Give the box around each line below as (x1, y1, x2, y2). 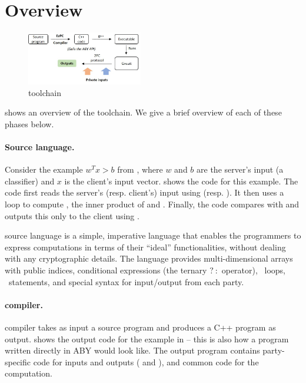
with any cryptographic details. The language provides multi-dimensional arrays (5, 252, 293, 265)
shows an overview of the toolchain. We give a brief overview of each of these (5, 106, 282, 118)
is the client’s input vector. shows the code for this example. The (64, 174, 298, 187)
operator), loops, (221, 264, 286, 276)
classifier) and (5, 174, 55, 187)
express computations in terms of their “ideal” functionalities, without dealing (5, 240, 286, 253)
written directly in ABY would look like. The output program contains (5, 344, 260, 356)
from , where (117, 163, 163, 176)
